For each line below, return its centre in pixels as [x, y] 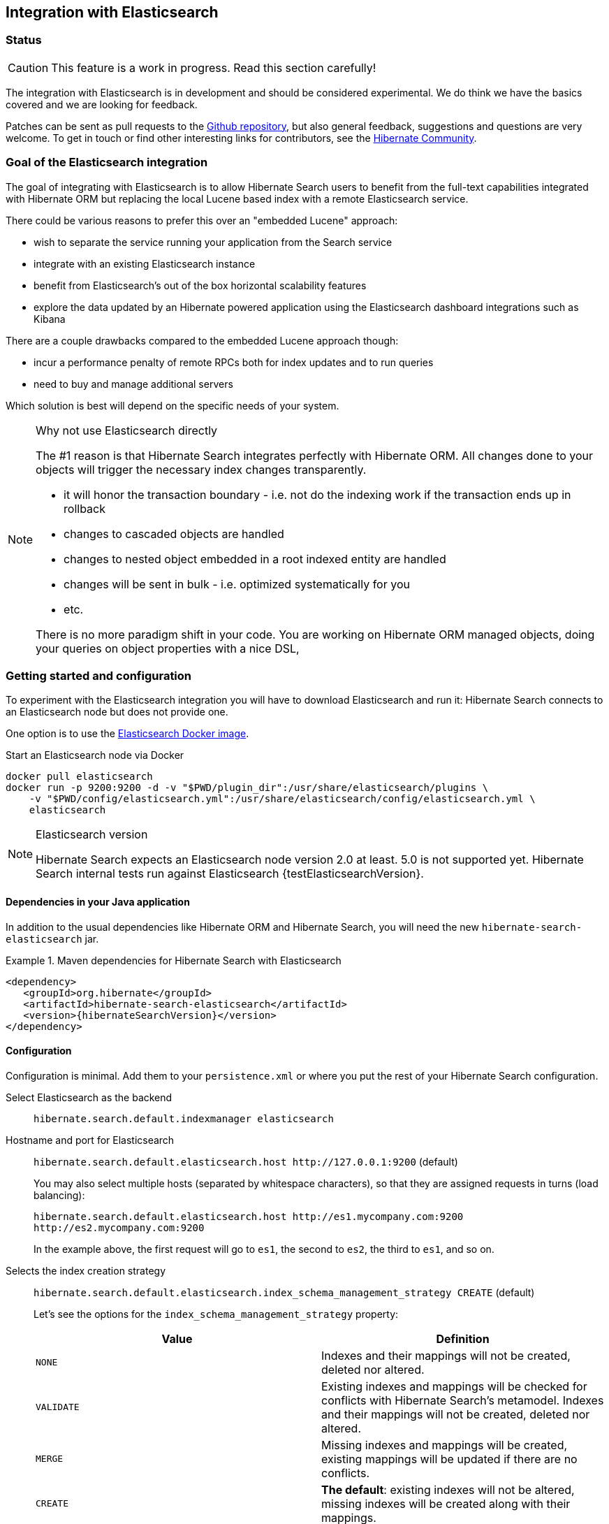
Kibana [50, 319]
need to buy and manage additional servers [133, 384]
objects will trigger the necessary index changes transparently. [201, 469]
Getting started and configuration [99, 675]
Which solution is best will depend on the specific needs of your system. [173, 405]
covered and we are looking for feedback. [102, 104]
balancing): [59, 1195]
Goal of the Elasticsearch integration [107, 162]
